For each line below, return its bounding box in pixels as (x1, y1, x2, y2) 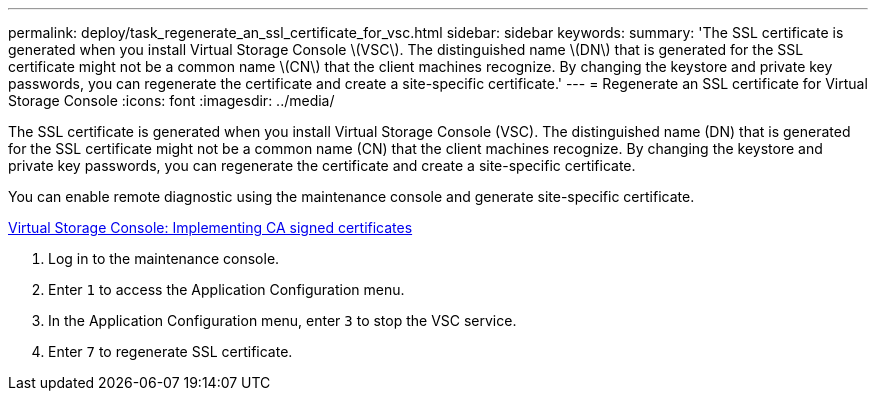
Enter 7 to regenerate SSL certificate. (48, 343, 293, 360)
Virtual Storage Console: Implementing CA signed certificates (8, 219, 413, 236)
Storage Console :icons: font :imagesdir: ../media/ (8, 92, 335, 109)
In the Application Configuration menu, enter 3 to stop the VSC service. (48, 312, 517, 329)
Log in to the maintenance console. (48, 250, 280, 267)
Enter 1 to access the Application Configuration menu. (48, 281, 405, 298)
